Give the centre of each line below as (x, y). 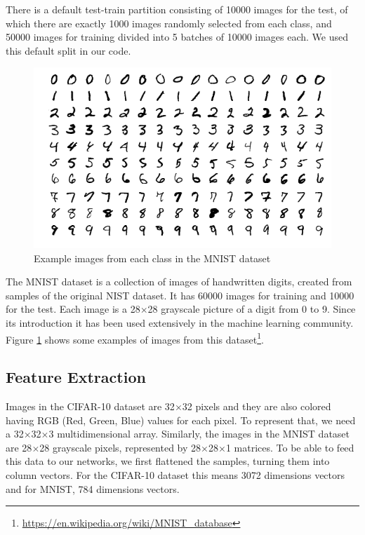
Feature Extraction (76, 377)
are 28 (19, 447)
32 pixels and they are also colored (257, 406)
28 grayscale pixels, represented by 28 (120, 447)
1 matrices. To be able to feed (290, 447)
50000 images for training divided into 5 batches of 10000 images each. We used (177, 37)
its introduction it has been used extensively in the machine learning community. (180, 323)
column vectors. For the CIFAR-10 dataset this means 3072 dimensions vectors (175, 475)
